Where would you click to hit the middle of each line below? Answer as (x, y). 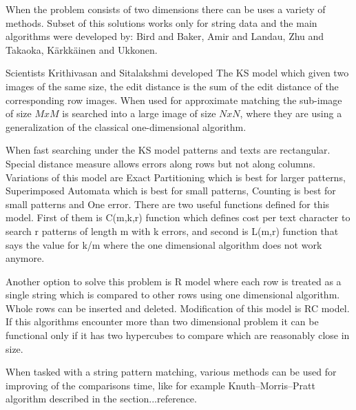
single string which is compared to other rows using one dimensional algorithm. (173, 295)
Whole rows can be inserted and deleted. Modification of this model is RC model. (178, 308)
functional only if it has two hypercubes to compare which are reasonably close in (178, 335)
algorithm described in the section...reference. (101, 399)
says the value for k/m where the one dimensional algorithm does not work (164, 244)
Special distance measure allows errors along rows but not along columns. (160, 163)
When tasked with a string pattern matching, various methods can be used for (171, 372)
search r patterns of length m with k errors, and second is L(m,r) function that (172, 230)
